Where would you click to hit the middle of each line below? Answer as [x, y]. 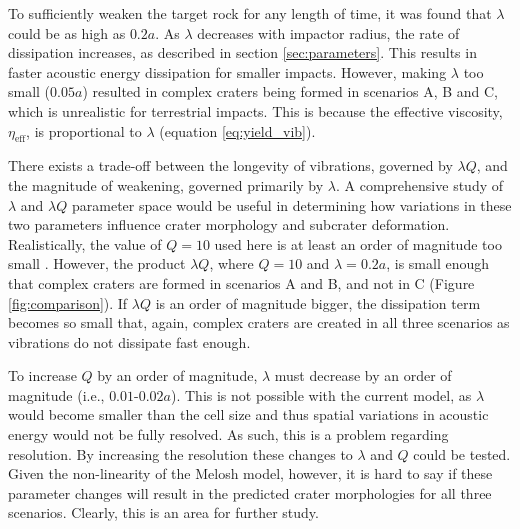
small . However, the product [97, 263]
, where [231, 263]
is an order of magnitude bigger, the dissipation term [318, 302]
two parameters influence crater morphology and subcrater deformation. [229, 224]
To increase [42, 375]
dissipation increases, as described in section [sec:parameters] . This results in [242, 52]
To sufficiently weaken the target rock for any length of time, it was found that [250, 13]
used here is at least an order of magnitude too [358, 243]
